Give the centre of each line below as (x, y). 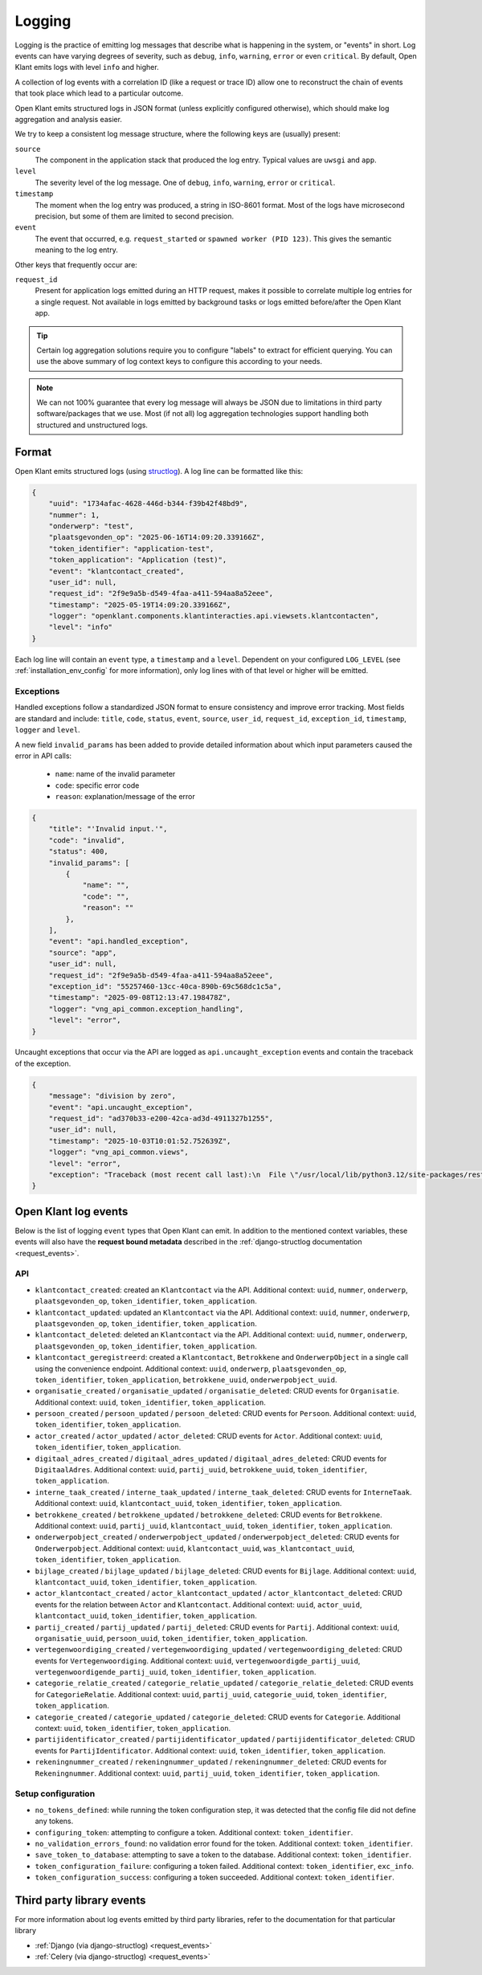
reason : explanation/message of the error (125, 797)
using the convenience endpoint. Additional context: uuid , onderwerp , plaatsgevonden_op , (191, 1369)
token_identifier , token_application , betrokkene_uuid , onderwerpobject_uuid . (186, 1379)
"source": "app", (83, 953)
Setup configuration (55, 1793)
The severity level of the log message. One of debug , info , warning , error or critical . (185, 182)
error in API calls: (43, 756)
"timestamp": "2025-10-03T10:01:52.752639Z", (140, 1141)
